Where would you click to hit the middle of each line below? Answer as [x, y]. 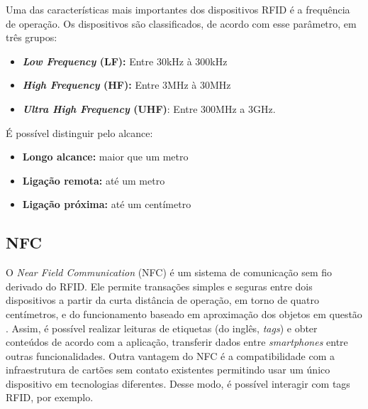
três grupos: [32, 37]
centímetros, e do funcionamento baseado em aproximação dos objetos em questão [184, 313]
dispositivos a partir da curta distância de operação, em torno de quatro [162, 300]
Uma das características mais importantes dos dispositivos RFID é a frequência [178, 9]
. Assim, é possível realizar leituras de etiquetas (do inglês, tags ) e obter [162, 328]
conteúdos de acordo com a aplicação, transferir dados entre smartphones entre [177, 342]
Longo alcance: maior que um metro [105, 157]
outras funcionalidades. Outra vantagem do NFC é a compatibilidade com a [170, 355]
